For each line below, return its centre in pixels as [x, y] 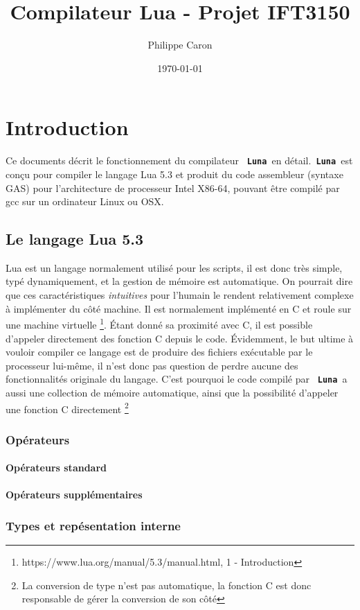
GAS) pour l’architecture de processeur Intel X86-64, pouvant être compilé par [173, 188]
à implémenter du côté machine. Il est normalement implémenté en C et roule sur [179, 308]
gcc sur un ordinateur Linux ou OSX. [85, 201]
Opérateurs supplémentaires [74, 495]
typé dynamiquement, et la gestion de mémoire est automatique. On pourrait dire [179, 281]
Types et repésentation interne [93, 525]
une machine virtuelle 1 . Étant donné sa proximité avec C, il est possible [159, 323]
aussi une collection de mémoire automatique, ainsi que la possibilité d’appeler [172, 392]
